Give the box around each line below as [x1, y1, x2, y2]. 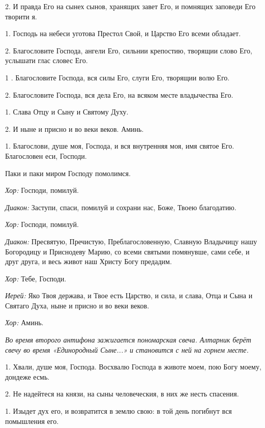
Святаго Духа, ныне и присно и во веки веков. [5, 300, 150, 310]
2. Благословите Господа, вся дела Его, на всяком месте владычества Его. [5, 89, 233, 100]
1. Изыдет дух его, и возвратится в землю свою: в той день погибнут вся [5, 406, 232, 416]
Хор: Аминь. [5, 317, 44, 328]
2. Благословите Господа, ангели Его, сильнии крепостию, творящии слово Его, [5, 45, 252, 55]
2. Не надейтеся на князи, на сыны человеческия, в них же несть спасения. [5, 388, 239, 399]
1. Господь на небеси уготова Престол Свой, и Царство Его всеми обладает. [5, 28, 241, 39]
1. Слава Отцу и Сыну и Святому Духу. [5, 106, 129, 117]
